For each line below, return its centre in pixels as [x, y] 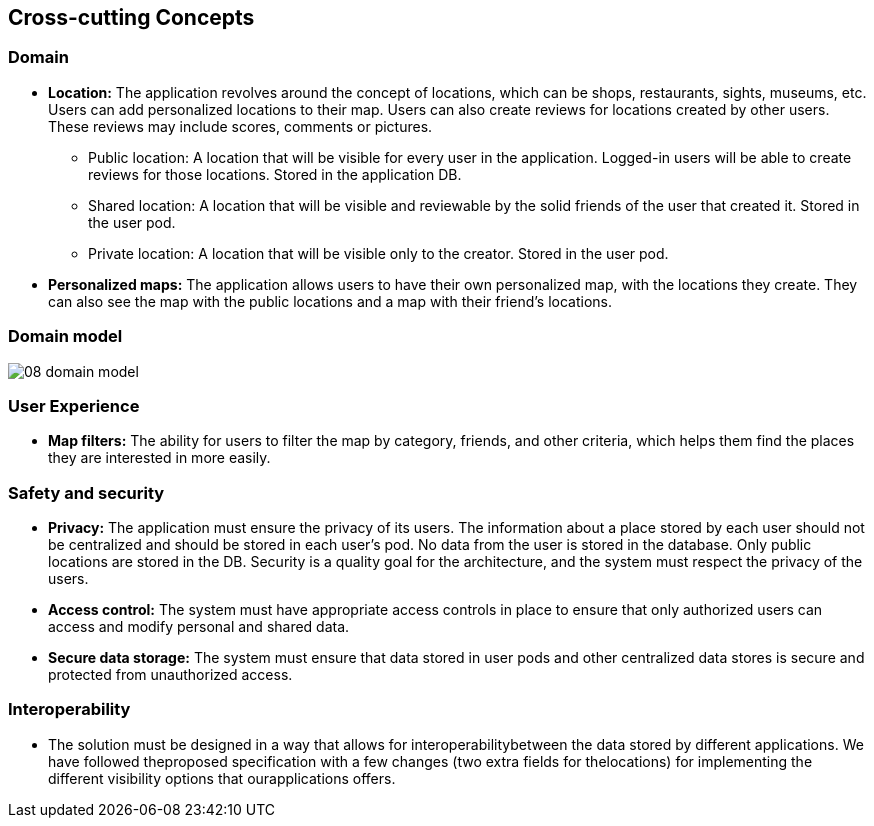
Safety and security [86, 492]
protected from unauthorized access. [170, 675]
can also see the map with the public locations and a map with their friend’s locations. [330, 301]
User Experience [74, 405]
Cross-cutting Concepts [131, 17]
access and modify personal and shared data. [199, 627]
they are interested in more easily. [159, 458]
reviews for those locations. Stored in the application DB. [275, 174]
